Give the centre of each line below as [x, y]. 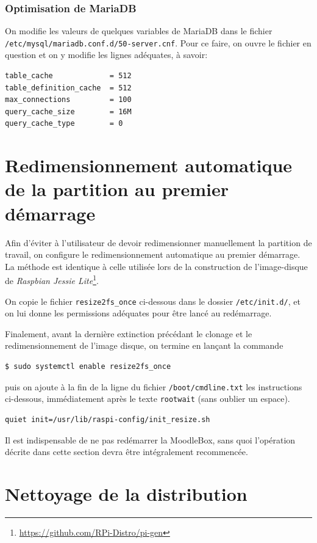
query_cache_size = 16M [68, 111]
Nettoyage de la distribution [126, 493]
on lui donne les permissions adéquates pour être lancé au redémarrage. [138, 313]
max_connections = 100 [68, 100]
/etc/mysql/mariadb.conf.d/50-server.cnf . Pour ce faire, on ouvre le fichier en [158, 42]
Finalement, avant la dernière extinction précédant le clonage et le [129, 333]
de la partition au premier [117, 189]
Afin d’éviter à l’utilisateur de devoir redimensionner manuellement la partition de [158, 242]
